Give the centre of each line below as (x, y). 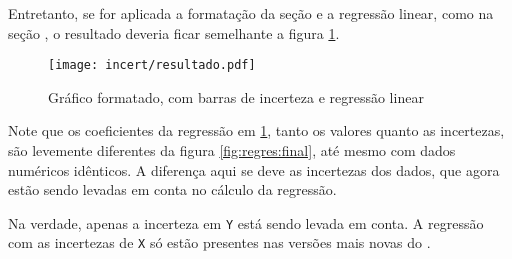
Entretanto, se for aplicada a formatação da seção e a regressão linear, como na (251, 13)
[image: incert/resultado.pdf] (152, 65)
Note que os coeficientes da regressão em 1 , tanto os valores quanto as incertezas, (256, 130)
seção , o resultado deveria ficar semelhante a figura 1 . (174, 32)
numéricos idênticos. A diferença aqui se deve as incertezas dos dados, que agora (254, 169)
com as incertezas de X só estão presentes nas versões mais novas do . (219, 242)
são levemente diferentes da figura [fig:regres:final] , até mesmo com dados (232, 150)
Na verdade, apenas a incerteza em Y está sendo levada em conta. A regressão (246, 222)
